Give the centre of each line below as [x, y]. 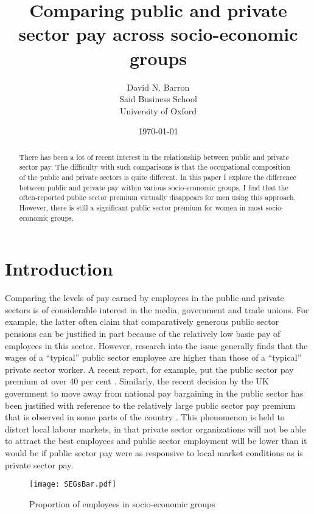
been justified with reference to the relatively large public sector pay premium [150, 405]
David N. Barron [158, 87]
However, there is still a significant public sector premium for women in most [141, 207]
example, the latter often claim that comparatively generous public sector [142, 321]
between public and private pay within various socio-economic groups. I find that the [154, 187]
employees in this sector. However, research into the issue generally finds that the [156, 345]
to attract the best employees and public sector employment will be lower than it [156, 441]
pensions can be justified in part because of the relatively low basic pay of [143, 333]
